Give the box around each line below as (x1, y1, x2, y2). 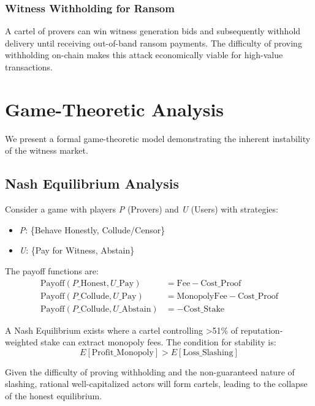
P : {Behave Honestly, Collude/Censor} (19, 223, 165, 236)
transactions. (5, 61, 53, 73)
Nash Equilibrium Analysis (5, 174, 180, 193)
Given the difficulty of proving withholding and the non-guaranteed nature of (5, 365, 295, 378)
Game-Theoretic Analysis (5, 96, 224, 121)
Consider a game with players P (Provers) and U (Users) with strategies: (5, 203, 278, 216)
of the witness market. (5, 144, 88, 157)
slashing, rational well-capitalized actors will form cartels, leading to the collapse (5, 377, 308, 390)
